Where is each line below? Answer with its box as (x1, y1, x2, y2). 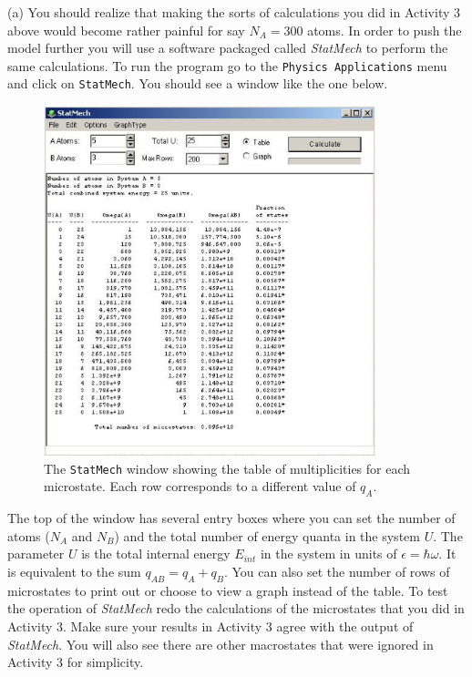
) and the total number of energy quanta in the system (114, 526, 420, 545)
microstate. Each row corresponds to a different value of (44, 477, 356, 496)
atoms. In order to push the (307, 20, 462, 39)
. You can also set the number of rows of (223, 561, 450, 580)
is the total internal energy (81, 544, 231, 563)
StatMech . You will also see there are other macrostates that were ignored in (7, 634, 434, 653)
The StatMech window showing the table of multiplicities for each (44, 458, 411, 477)
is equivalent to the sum (7, 561, 141, 580)
